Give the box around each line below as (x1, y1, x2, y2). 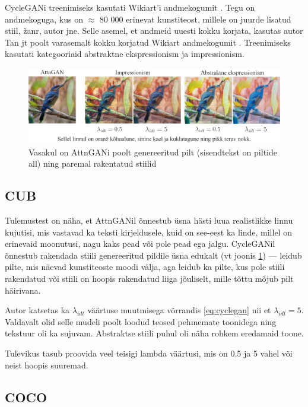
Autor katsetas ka (5, 304, 70, 316)
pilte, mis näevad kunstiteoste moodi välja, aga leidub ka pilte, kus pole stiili (5, 260, 285, 273)
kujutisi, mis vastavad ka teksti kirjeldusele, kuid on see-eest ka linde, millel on (5, 225, 292, 238)
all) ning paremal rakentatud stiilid (28, 157, 157, 170)
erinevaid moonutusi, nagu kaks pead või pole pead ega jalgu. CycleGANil (5, 237, 275, 250)
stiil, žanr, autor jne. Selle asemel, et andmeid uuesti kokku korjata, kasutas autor (5, 24, 303, 37)
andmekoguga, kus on (5, 12, 83, 25)
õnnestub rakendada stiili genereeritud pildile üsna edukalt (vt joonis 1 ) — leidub (5, 249, 302, 261)
